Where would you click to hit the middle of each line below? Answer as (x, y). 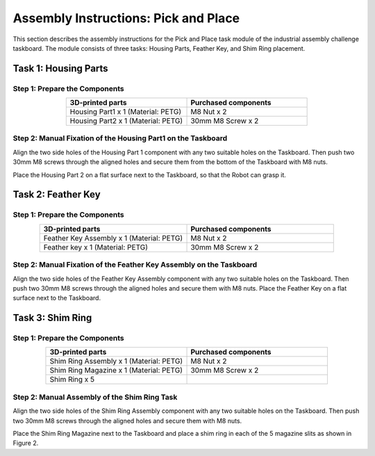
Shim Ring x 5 (72, 380)
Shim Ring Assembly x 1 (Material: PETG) (116, 361)
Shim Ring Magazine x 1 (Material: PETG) (116, 370)
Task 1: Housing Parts (60, 68)
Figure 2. (26, 443)
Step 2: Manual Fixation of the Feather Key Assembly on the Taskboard (135, 265)
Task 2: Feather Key (57, 195)
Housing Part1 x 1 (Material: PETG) (126, 112)
